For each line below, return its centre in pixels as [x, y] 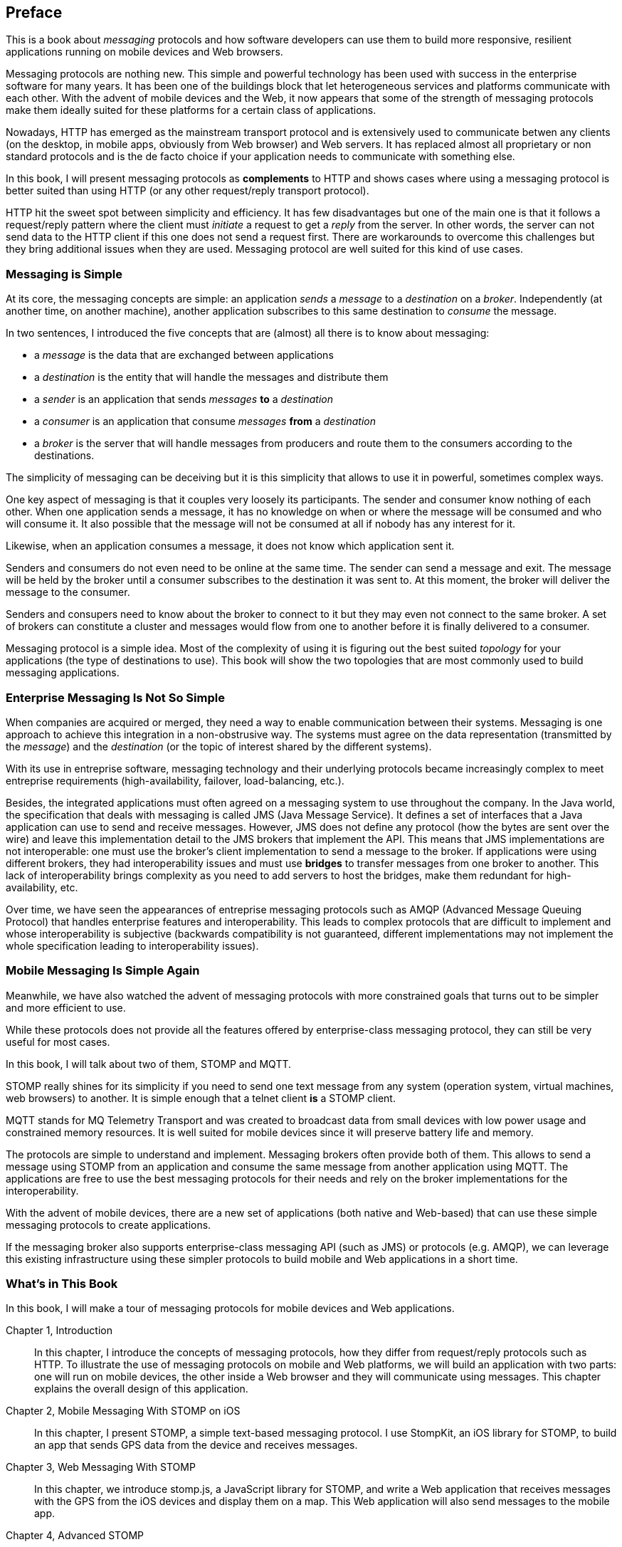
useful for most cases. [58, 1042]
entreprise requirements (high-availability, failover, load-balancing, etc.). [175, 780]
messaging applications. [63, 673]
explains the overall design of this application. [141, 1389]
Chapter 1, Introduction [59, 1331]
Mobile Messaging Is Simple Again [103, 971]
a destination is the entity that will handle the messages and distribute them [211, 377]
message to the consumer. [68, 592]
